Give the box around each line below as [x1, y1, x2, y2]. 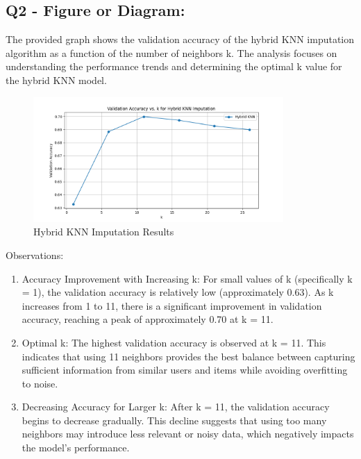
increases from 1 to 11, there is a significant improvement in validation [22, 298, 322, 312]
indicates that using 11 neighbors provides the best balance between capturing [22, 349, 355, 363]
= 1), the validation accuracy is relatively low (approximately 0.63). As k [22, 285, 334, 299]
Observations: [6, 247, 64, 262]
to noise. [22, 376, 58, 390]
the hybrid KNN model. [6, 72, 107, 87]
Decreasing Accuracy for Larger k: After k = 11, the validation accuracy [22, 399, 330, 414]
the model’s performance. [22, 440, 130, 455]
